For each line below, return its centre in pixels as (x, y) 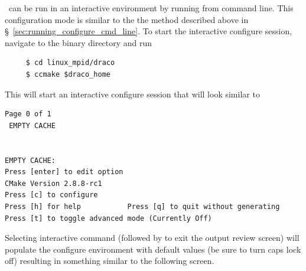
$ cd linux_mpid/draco (70, 63)
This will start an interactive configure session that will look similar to (132, 94)
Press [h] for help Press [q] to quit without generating (142, 206)
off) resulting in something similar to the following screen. (110, 261)
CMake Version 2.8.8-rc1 (53, 183)
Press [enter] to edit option (64, 172)
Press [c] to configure (51, 195)
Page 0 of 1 (28, 114)
